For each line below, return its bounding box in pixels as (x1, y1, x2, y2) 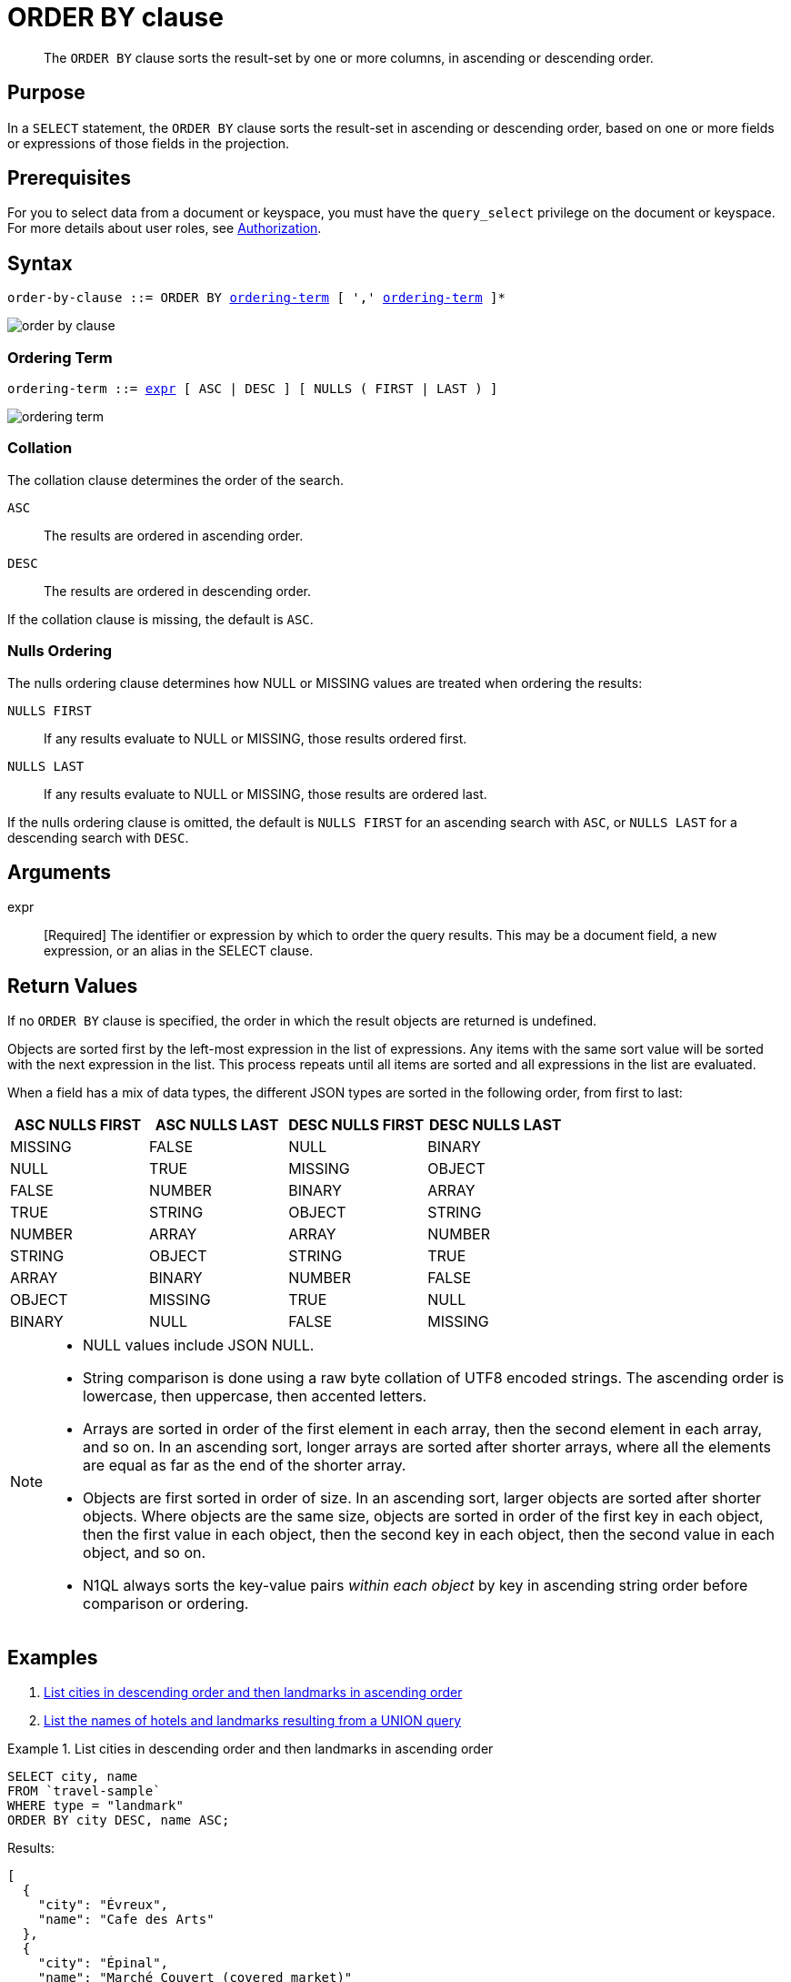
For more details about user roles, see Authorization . (7, 220, 322, 237)
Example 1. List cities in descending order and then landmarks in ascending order (7, 1741, 494, 1757)
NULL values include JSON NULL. (83, 1336, 315, 1355)
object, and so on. (83, 1543, 206, 1562)
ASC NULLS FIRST (14, 1116, 142, 1135)
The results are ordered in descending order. (44, 582, 312, 599)
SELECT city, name (7, 1769, 138, 1785)
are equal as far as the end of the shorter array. (83, 1456, 406, 1475)
